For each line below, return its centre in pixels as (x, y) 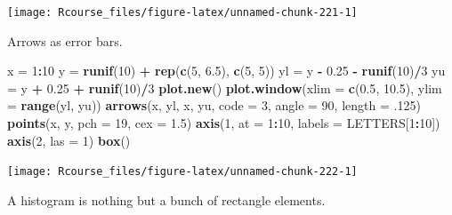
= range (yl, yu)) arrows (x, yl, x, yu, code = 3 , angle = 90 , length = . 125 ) (214, 105)
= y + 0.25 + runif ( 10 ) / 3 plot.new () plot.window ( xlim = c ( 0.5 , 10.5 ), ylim (225, 88)
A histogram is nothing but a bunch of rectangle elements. (166, 199)
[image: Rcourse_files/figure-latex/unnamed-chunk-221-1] (182, 12)
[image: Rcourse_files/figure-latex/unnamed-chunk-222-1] (182, 172)
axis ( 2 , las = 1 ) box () (69, 140)
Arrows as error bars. (65, 40)
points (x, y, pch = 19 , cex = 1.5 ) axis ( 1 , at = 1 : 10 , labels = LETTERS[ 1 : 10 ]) (224, 123)
